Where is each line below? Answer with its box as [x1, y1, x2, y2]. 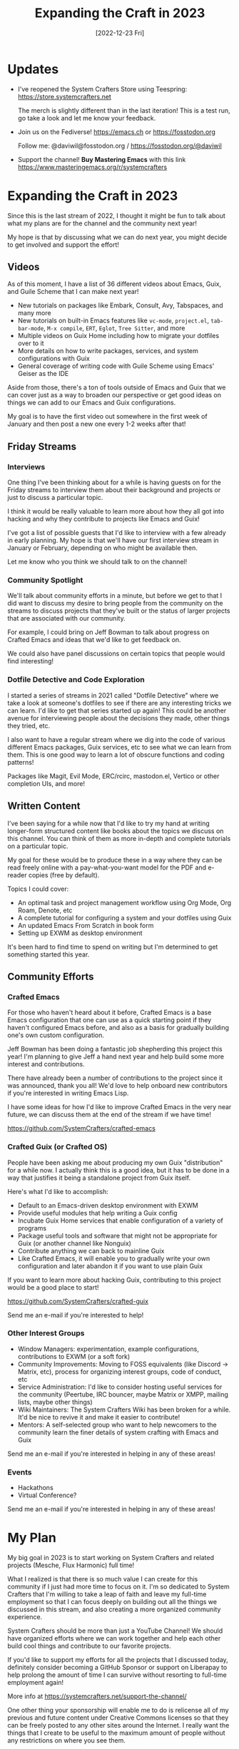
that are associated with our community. [7, 614, 126, 623]
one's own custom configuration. [7, 1031, 105, 1039]
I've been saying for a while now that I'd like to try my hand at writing [7, 819, 210, 827]
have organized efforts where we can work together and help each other [7, 1634, 221, 1643]
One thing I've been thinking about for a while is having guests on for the [7, 478, 221, 486]
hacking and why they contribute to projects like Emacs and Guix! [7, 515, 200, 524]
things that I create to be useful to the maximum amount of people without [7, 1728, 226, 1738]
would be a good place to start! [7, 1283, 99, 1292]
